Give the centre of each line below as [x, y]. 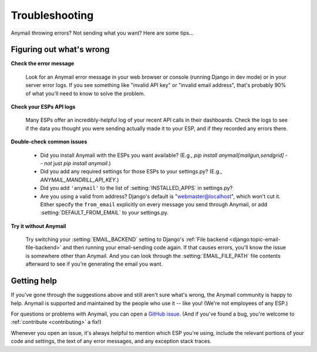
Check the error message [43, 63]
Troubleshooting [52, 15]
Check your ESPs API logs [43, 107]
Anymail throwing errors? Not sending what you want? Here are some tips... [102, 33]
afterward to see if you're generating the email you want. [94, 264]
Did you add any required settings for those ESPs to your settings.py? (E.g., [131, 172]
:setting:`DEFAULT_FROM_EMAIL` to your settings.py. [104, 213]
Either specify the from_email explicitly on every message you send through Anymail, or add [154, 204]
